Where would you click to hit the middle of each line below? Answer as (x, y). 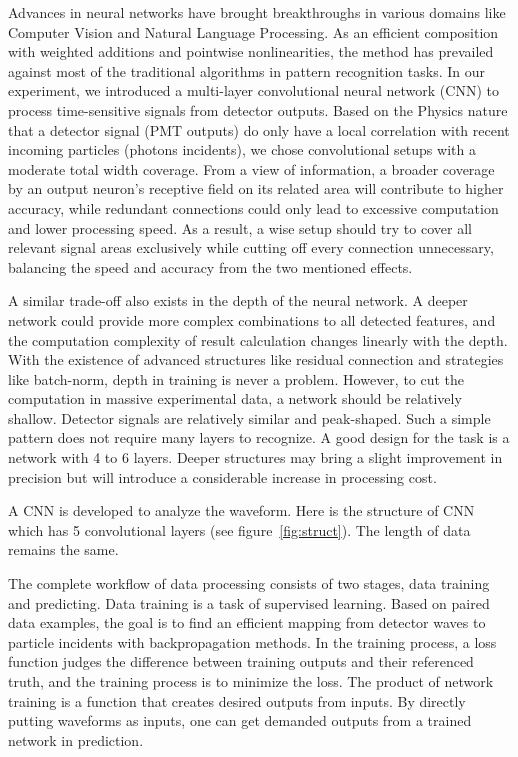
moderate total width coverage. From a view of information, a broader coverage (251, 168)
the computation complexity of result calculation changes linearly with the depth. (258, 339)
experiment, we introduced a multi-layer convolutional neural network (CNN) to (253, 90)
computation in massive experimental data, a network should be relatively (235, 398)
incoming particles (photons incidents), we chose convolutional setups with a (242, 149)
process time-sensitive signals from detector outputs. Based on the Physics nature (258, 109)
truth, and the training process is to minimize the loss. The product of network (251, 681)
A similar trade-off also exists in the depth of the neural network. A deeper (238, 300)
